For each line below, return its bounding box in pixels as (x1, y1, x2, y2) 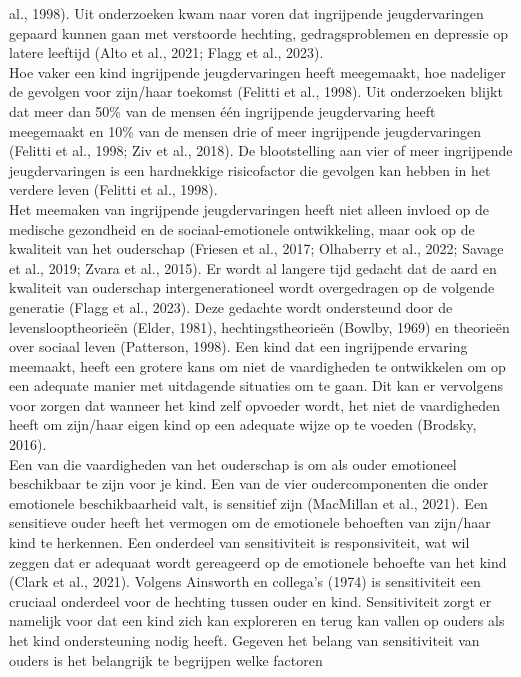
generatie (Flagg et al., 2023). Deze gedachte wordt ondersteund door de (9, 296, 453, 317)
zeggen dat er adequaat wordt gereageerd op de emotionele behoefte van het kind (9, 551, 507, 572)
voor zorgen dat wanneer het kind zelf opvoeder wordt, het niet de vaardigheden (9, 394, 501, 415)
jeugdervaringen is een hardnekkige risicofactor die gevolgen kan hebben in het (9, 159, 491, 180)
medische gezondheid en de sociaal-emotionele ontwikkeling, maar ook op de (9, 218, 475, 239)
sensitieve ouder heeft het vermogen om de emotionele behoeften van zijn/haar (9, 512, 491, 533)
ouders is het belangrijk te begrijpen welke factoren (9, 649, 323, 670)
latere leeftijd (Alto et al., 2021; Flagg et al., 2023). (9, 42, 324, 63)
